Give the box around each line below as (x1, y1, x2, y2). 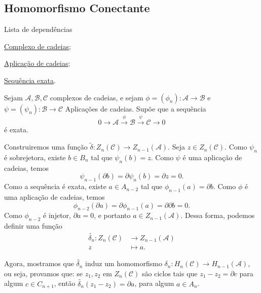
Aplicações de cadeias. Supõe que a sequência (65, 103, 206, 114)
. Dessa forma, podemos (180, 210, 255, 221)
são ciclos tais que (142, 268, 198, 278)
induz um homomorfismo (85, 258, 162, 269)
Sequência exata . (4, 75, 56, 85)
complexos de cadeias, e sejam (50, 92, 143, 102)
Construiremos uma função (4, 141, 88, 152)
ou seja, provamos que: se (4, 268, 83, 278)
